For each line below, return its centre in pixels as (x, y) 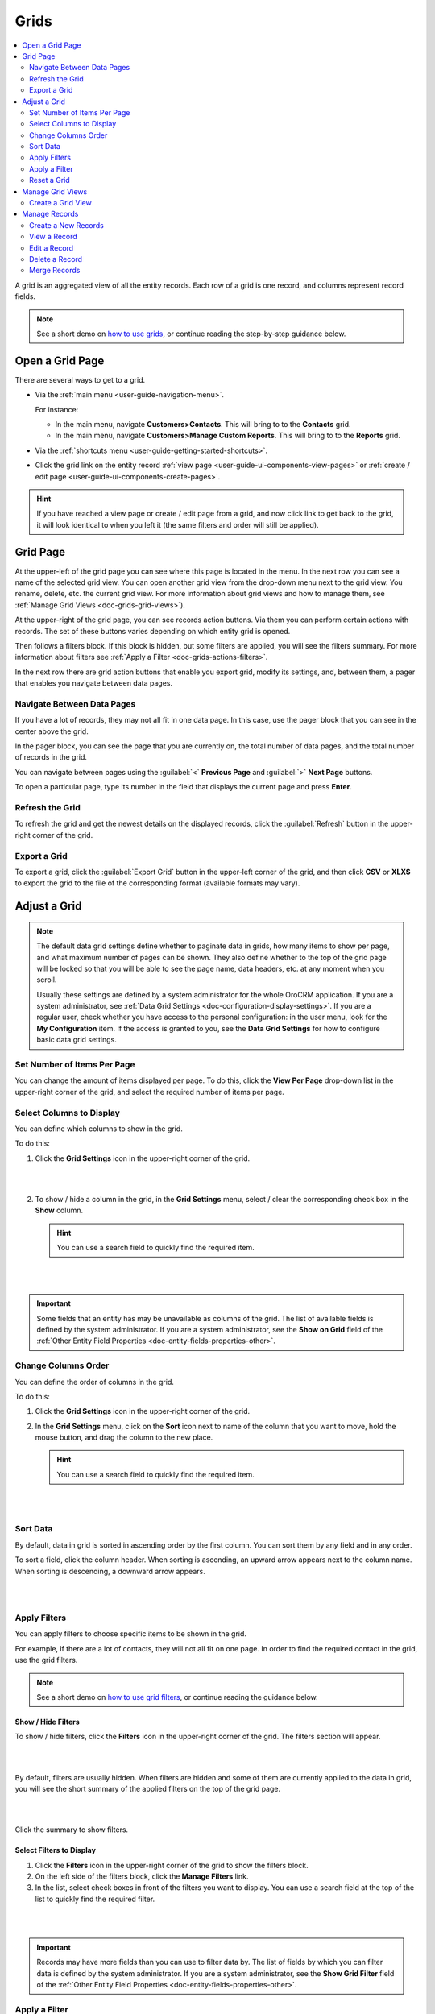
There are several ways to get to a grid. (80, 379)
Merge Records (55, 271)
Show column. (59, 1210)
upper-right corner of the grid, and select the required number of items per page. (150, 1092)
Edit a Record (52, 248)
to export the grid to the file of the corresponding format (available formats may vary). (157, 883)
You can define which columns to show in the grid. (99, 1129)
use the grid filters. (46, 1660)
